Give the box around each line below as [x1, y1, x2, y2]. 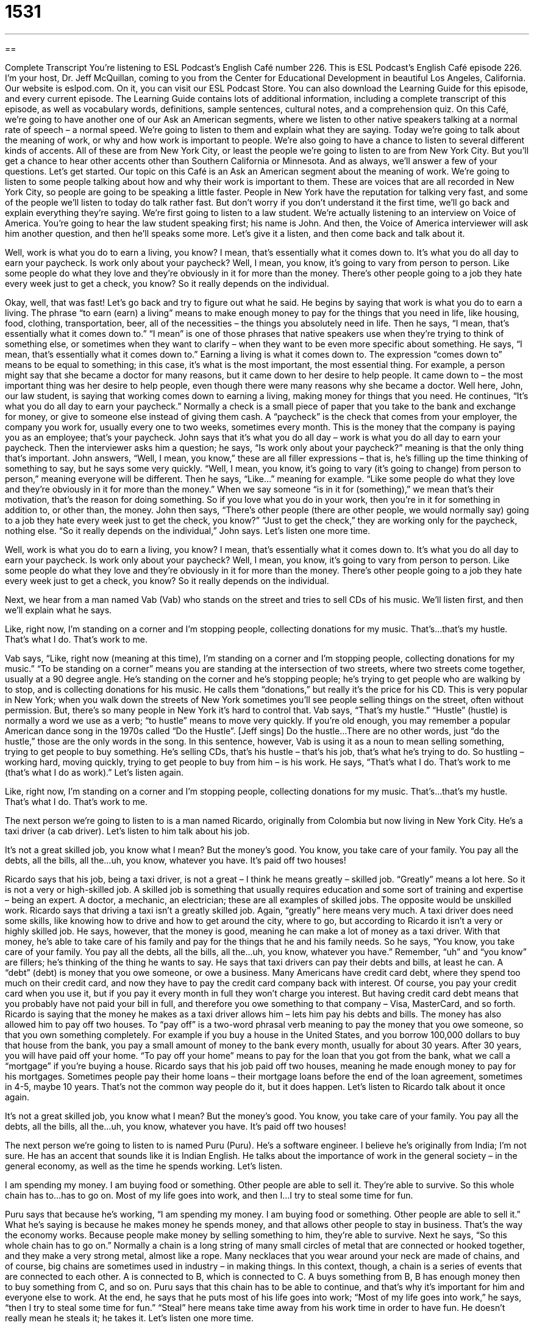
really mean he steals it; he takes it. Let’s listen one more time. [5, 1312, 254, 1323]
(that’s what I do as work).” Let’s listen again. [5, 767, 183, 778]
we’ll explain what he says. [5, 604, 112, 615]
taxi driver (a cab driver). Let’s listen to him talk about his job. [5, 825, 250, 836]
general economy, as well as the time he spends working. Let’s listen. [5, 1160, 283, 1171]
